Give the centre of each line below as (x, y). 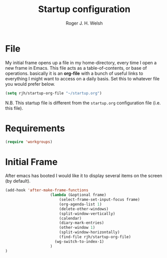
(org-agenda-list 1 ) (80, 204)
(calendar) (70, 218)
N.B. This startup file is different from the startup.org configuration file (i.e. (83, 103)
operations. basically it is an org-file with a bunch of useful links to (74, 73)
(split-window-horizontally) (90, 232)
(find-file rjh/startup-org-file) (95, 237)
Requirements (35, 128)
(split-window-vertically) (87, 214)
